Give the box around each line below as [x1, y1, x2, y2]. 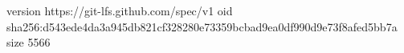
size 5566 [6, 34, 51, 51]
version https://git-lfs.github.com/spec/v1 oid [6, 2, 233, 18]
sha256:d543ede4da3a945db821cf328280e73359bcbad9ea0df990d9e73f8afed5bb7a [6, 18, 398, 35]
